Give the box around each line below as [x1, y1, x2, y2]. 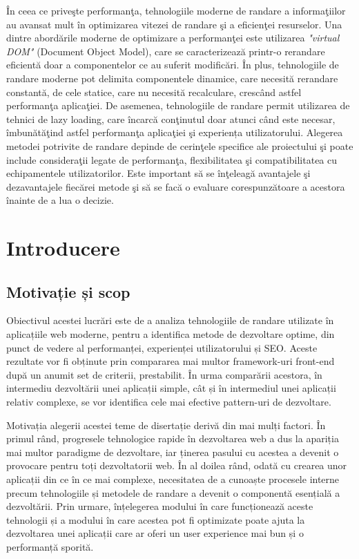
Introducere [6, 234, 120, 262]
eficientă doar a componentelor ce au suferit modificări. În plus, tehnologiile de [6, 57, 339, 72]
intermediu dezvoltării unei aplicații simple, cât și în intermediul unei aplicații [6, 381, 336, 395]
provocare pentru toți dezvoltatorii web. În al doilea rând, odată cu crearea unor [6, 458, 347, 473]
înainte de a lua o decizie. [6, 193, 114, 207]
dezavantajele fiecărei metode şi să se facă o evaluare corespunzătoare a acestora [6, 179, 345, 193]
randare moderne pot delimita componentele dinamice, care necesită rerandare [6, 70, 338, 85]
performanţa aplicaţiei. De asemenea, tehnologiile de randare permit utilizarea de [6, 98, 350, 113]
